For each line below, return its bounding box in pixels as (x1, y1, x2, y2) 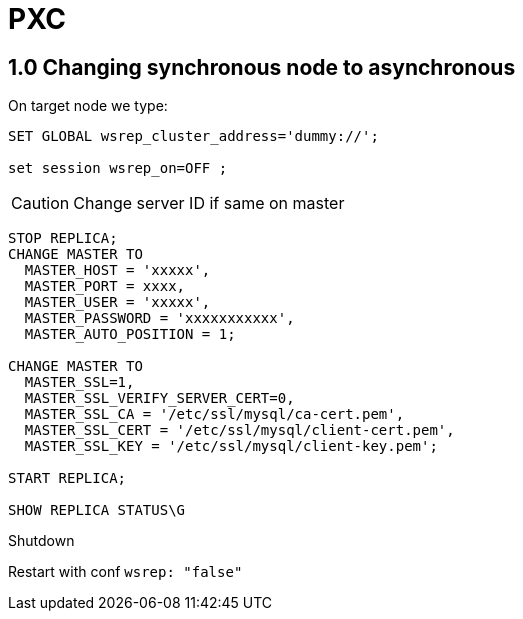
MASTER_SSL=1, (24, 374, 135, 391)
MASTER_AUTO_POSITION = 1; (24, 326, 236, 343)
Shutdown (8, 532, 75, 550)
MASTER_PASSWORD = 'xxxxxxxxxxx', (24, 310, 295, 327)
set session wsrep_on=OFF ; (8, 160, 228, 177)
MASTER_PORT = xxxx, (24, 278, 186, 295)
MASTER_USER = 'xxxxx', (24, 294, 211, 311)
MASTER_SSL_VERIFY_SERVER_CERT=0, (24, 390, 295, 407)
